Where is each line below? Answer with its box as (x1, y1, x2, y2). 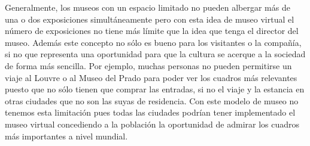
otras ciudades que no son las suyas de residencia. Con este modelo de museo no (5, 94, 299, 107)
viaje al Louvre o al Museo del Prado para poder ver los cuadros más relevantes (5, 71, 297, 83)
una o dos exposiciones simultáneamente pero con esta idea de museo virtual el (5, 13, 294, 25)
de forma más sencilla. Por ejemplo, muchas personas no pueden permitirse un (5, 59, 292, 72)
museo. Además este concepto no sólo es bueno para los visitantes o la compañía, (5, 36, 302, 48)
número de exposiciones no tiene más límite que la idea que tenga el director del (5, 24, 299, 37)
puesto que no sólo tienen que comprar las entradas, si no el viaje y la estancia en (5, 83, 305, 95)
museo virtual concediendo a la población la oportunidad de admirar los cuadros (5, 117, 300, 130)
